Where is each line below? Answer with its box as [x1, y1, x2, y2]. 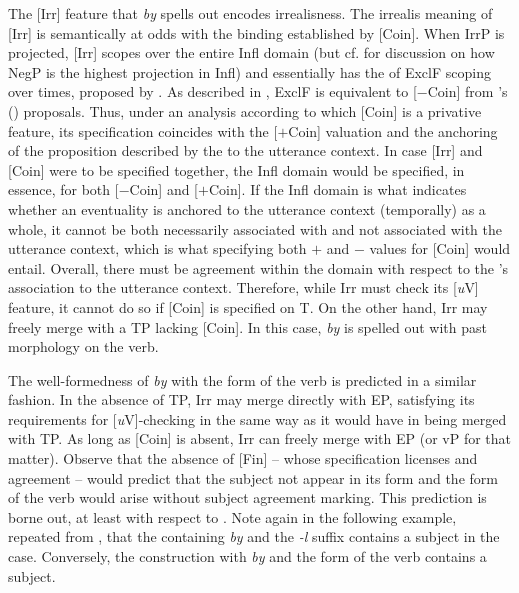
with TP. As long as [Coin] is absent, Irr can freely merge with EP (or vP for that [8, 428, 511, 449]
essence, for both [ [8, 179, 119, 200]
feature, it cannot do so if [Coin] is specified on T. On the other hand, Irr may [8, 296, 488, 317]
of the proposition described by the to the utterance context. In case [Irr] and [8, 140, 483, 161]
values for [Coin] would [369, 238, 511, 259]
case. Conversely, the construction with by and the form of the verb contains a [8, 546, 487, 567]
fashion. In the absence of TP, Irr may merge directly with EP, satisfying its [8, 389, 475, 410]
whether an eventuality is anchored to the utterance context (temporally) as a [8, 198, 486, 219]
